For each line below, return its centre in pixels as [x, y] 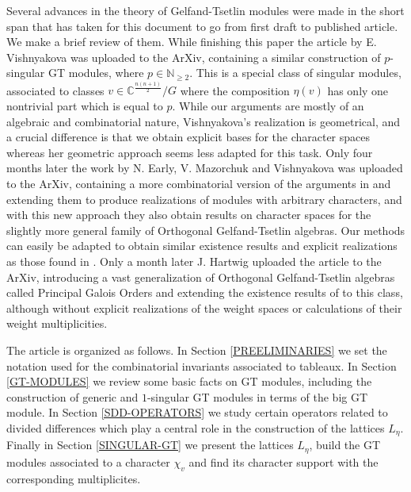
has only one [358, 90]
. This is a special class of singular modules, [295, 73]
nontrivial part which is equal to [85, 106]
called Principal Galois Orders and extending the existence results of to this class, [205, 292]
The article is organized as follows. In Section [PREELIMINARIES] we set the [197, 350]
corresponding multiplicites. [74, 478]
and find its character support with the [284, 461]
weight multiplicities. [57, 323]
